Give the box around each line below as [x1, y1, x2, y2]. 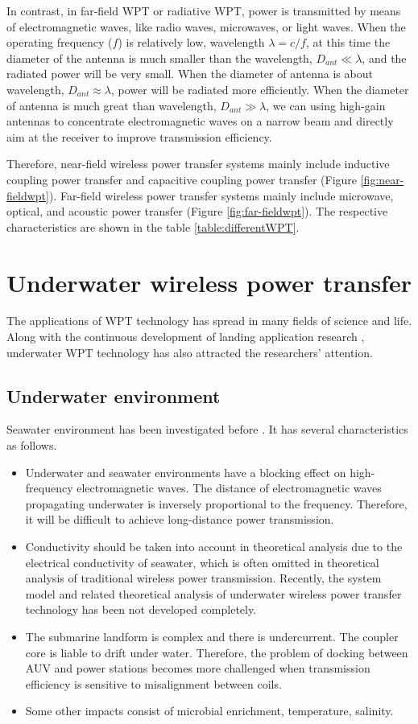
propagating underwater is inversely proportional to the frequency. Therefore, [25, 495, 408, 512]
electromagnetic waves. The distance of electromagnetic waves [77, 479, 382, 496]
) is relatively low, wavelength [118, 34, 265, 51]
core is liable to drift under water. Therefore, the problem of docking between [25, 644, 408, 660]
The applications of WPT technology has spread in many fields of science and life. [6, 312, 412, 329]
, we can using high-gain [266, 97, 386, 113]
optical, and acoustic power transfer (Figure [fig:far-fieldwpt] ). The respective [6, 203, 388, 220]
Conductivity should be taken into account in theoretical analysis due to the [25, 537, 403, 554]
